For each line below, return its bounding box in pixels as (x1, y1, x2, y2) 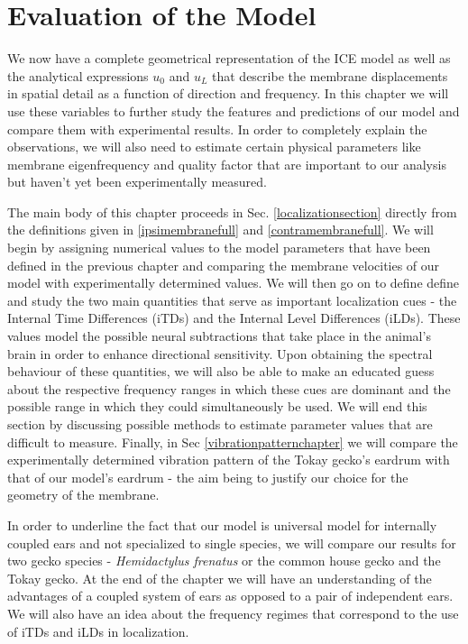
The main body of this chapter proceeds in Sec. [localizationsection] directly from (7, 202, 457, 221)
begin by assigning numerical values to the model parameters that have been (7, 238, 431, 257)
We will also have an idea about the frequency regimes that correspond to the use (7, 603, 459, 622)
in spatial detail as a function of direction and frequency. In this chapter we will (7, 84, 449, 103)
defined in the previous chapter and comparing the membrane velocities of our (7, 255, 440, 274)
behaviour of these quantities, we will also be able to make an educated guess (7, 362, 435, 381)
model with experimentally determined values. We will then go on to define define (7, 273, 460, 292)
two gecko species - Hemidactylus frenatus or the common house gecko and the (7, 551, 441, 570)
